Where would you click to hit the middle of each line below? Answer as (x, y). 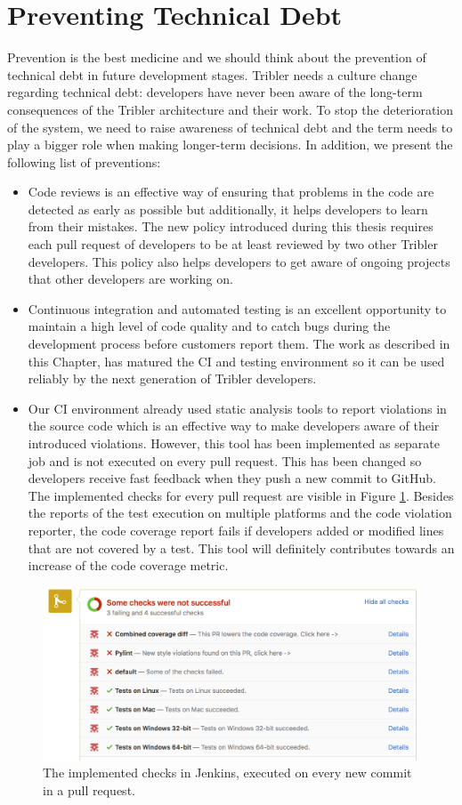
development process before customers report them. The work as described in (239, 344)
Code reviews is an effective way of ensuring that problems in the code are (231, 192)
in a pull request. (89, 789)
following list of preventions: (84, 161)
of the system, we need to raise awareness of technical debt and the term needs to (230, 127)
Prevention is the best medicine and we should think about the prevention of (217, 57)
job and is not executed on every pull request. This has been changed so (225, 460)
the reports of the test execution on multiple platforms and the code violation (240, 513)
